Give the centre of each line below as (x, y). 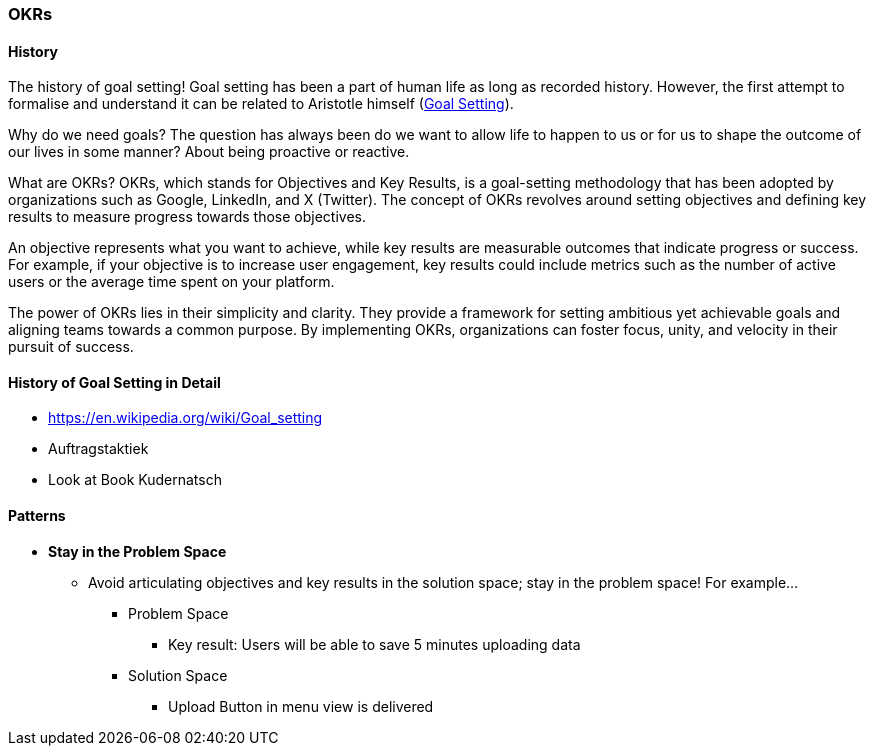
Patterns (37, 516)
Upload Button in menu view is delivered (301, 706)
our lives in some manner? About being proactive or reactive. (209, 152)
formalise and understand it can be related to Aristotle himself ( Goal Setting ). (261, 104)
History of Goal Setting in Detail (114, 382)
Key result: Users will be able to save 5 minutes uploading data (374, 644)
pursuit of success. (71, 347)
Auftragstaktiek (98, 449)
